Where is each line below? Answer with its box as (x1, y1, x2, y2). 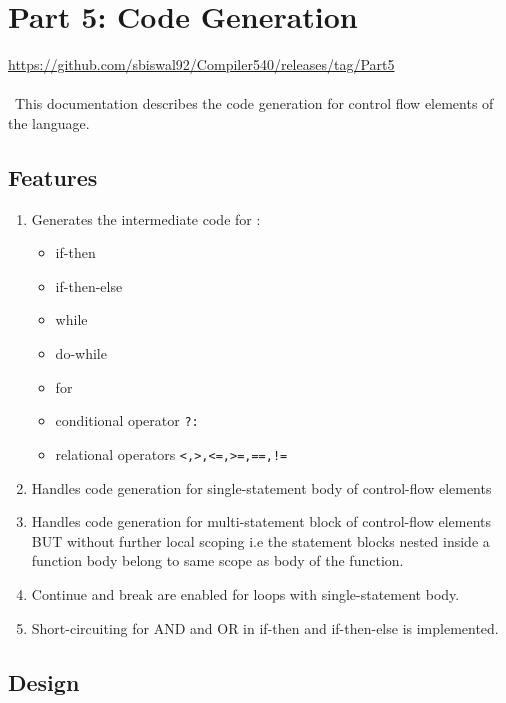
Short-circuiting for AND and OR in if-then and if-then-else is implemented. (31, 617, 499, 638)
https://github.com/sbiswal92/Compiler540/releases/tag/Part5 (8, 54, 395, 75)
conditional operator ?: (55, 410, 199, 431)
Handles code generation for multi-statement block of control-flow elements (31, 511, 491, 532)
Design (8, 666, 80, 697)
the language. (8, 112, 90, 133)
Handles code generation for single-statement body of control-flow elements (31, 477, 492, 498)
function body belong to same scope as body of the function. (31, 550, 404, 571)
